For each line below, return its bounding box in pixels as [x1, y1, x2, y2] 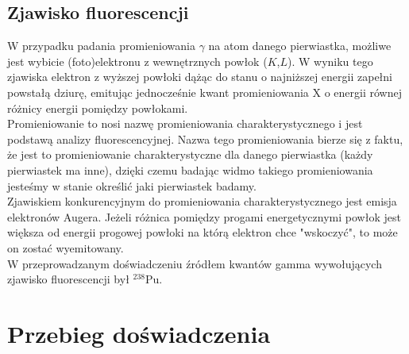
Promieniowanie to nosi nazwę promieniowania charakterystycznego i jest [7, 115, 363, 132]
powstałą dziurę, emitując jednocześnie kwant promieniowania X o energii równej [7, 83, 402, 100]
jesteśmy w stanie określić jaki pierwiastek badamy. [7, 177, 257, 194]
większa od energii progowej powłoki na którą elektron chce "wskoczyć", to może [7, 224, 398, 240]
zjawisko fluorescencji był [7, 271, 129, 287]
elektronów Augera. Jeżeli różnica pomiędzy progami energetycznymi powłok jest [7, 208, 401, 225]
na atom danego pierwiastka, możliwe [208, 37, 392, 54]
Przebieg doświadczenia [7, 317, 271, 349]
